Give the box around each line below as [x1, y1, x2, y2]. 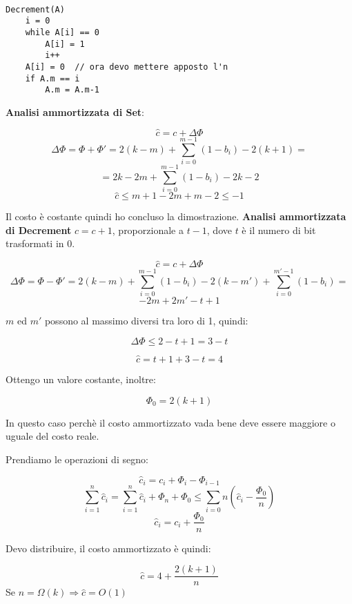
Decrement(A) [6, 4, 65, 14]
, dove [206, 222, 232, 237]
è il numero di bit [242, 222, 316, 237]
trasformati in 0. [6, 236, 75, 251]
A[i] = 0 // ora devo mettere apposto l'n [25, 61, 228, 72]
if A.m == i [25, 73, 80, 84]
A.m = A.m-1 [45, 85, 100, 95]
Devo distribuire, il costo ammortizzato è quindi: [6, 540, 211, 555]
